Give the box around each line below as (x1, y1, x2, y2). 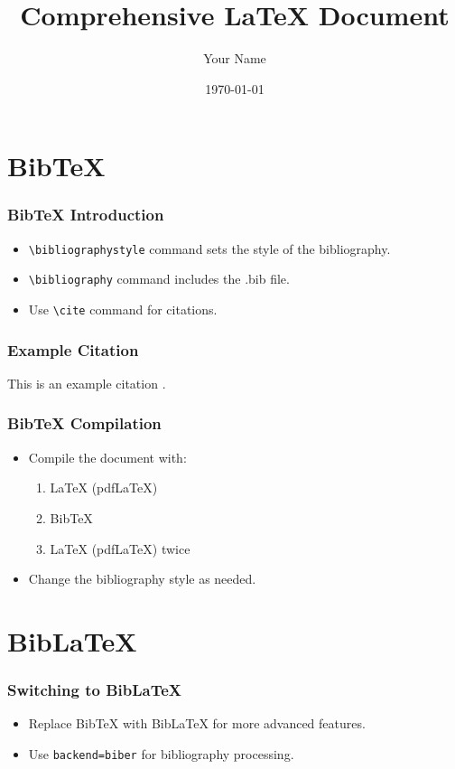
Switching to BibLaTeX (7, 678, 182, 700)
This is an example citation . (7, 373, 166, 392)
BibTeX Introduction (7, 203, 164, 226)
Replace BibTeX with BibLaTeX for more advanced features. (28, 714, 366, 733)
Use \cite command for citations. (28, 300, 218, 319)
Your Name (203, 49, 266, 68)
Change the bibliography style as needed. (28, 569, 256, 588)
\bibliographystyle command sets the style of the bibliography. (28, 239, 391, 258)
